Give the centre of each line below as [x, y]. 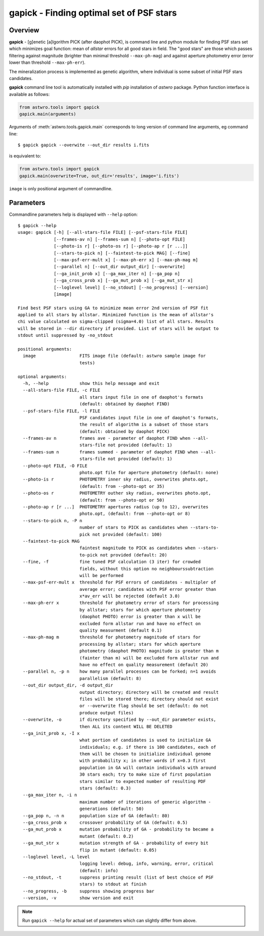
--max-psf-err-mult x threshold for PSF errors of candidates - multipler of [120, 582]
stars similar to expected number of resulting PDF [143, 781]
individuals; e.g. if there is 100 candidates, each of [148, 747]
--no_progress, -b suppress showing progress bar [88, 891]
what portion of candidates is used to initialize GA [145, 740]
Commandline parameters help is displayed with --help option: [73, 214]
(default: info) [99, 871]
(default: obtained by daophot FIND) [125, 404]
